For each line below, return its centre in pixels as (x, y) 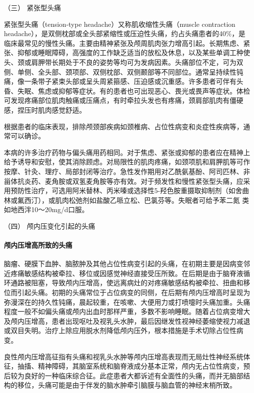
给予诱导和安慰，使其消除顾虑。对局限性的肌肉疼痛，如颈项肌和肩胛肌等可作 (127, 162)
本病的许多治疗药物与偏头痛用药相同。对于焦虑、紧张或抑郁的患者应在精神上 (127, 152)
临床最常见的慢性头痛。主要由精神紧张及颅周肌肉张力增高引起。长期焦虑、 (124, 43)
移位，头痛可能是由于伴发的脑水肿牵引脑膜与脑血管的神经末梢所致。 (127, 385)
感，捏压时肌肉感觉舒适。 (45, 109)
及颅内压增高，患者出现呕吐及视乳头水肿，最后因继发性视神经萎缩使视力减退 (127, 321)
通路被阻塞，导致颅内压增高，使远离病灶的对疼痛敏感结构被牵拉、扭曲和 (127, 283)
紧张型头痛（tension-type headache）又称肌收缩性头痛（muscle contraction (120, 24)
